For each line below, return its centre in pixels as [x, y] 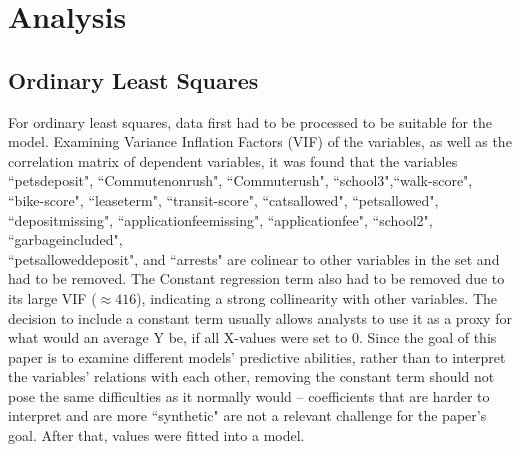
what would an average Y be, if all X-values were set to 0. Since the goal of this [252, 337]
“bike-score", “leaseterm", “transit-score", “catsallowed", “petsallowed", [223, 199]
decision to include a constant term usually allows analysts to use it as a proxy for [260, 317]
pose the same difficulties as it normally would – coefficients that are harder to [249, 395]
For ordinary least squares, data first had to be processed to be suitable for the [250, 121]
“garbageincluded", [65, 239]
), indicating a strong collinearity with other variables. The [316, 297]
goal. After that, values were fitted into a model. [156, 435]
